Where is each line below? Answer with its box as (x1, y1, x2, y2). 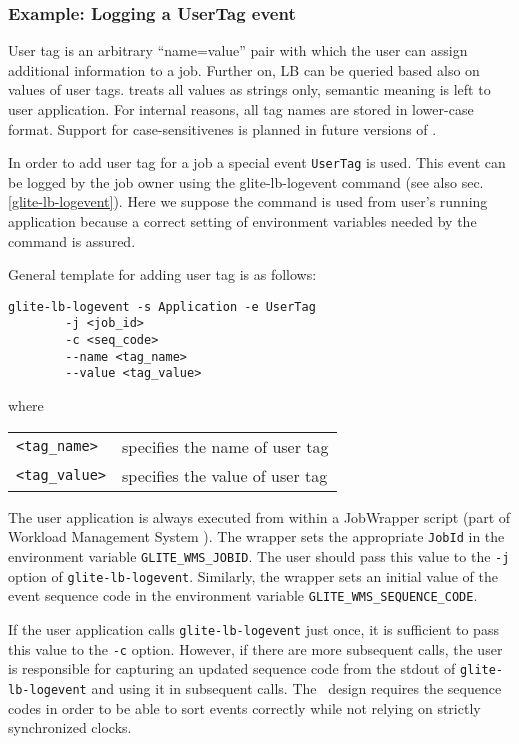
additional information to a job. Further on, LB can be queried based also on (8, 59, 480, 80)
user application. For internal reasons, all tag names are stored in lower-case (8, 99, 474, 119)
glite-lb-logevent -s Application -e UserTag (8, 299, 316, 314)
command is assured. (8, 230, 136, 251)
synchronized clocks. (8, 717, 132, 738)
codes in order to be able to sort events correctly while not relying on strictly (8, 697, 481, 718)
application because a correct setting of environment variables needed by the (8, 211, 477, 232)
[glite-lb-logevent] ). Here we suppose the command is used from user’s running (8, 191, 488, 212)
